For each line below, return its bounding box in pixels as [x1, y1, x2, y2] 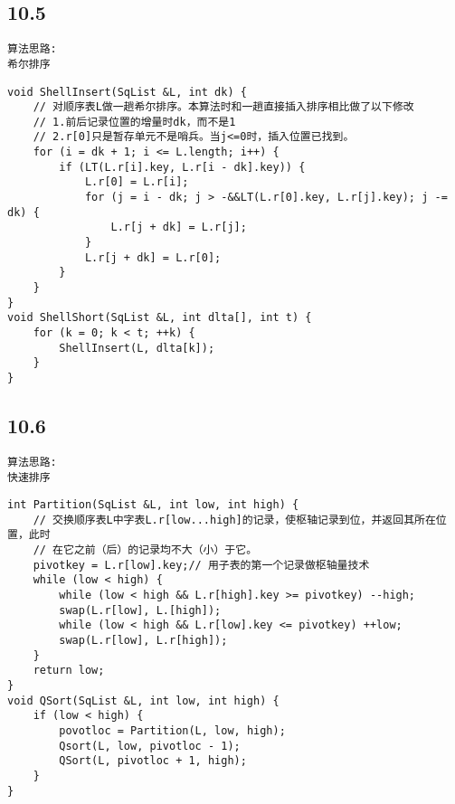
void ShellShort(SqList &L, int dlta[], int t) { [7, 311, 312, 325]
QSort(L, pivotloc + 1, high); [59, 754, 247, 768]
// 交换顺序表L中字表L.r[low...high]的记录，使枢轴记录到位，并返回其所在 [33, 513, 436, 526]
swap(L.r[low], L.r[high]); [59, 634, 228, 648]
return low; [33, 664, 105, 677]
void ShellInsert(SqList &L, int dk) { [7, 85, 247, 99]
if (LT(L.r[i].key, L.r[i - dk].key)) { [59, 160, 306, 174]
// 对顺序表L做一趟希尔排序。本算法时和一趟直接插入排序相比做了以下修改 [33, 100, 414, 114]
